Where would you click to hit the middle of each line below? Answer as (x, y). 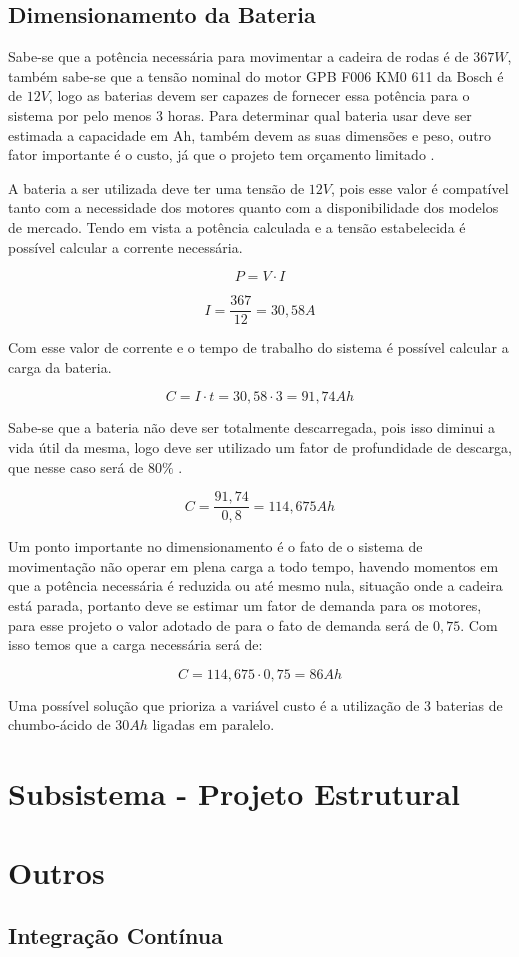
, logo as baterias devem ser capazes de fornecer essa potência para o (259, 95)
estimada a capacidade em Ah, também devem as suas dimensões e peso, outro (250, 134)
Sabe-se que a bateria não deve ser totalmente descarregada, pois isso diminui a (252, 427)
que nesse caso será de (76, 466)
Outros (56, 871)
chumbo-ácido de (59, 724)
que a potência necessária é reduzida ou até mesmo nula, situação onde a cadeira (255, 585)
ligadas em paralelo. (213, 724)
